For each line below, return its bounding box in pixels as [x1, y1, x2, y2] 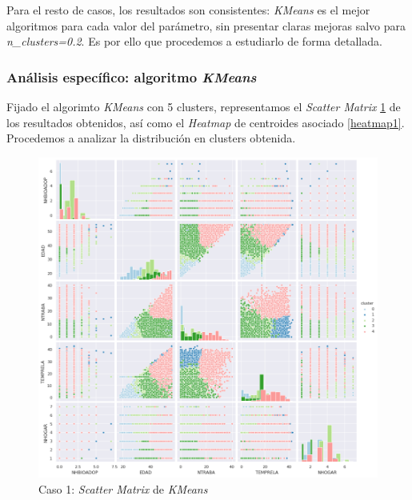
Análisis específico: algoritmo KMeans [6, 66, 257, 86]
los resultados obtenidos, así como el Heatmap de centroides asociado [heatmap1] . [6, 114, 405, 130]
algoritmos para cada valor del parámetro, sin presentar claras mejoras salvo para [6, 17, 406, 34]
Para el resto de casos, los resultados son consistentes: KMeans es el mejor [6, 2, 370, 18]
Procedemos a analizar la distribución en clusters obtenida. [6, 130, 296, 146]
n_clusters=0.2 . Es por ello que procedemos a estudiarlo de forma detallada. [6, 33, 382, 50]
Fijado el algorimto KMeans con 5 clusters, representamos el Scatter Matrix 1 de [6, 98, 401, 114]
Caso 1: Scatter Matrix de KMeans [38, 480, 208, 497]
